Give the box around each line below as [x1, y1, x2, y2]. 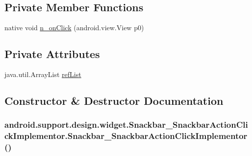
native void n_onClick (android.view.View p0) [4, 22, 144, 33]
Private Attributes [4, 46, 100, 61]
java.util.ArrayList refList [4, 69, 81, 79]
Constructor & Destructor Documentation [4, 93, 224, 108]
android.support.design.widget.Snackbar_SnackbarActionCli [4, 118, 248, 131]
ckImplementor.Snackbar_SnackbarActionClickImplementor [4, 130, 248, 142]
